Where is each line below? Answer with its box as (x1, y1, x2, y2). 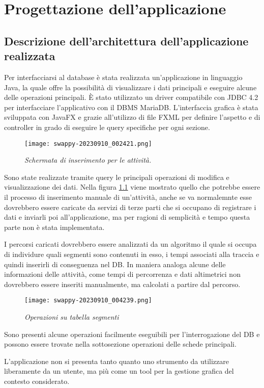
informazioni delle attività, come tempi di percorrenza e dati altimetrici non (4, 269, 241, 279)
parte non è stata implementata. (4, 221, 105, 232)
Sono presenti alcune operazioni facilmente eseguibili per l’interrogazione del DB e (4, 328, 260, 339)
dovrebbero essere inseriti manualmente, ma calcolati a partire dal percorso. (4, 278, 241, 289)
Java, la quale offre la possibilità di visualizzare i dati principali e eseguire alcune (4, 82, 257, 92)
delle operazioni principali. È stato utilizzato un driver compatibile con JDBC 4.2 (4, 92, 258, 102)
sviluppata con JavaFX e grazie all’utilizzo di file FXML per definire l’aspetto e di (4, 112, 260, 122)
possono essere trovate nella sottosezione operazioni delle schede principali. (4, 339, 237, 349)
